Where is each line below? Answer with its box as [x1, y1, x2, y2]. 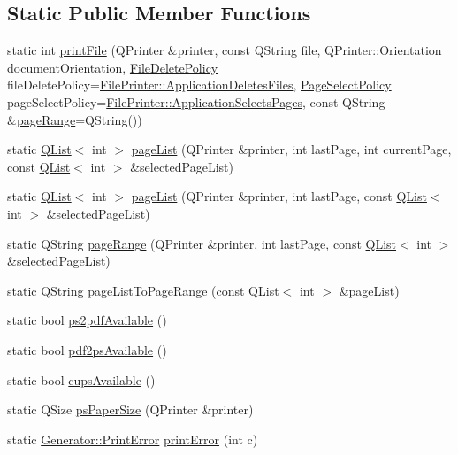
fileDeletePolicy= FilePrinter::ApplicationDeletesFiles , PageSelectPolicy [7, 75, 392, 94]
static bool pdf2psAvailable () [7, 340, 167, 359]
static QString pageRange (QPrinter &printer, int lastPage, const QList [7, 234, 397, 252]
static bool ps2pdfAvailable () [7, 311, 167, 329]
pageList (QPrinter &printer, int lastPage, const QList [131, 187, 427, 205]
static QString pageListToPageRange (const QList [7, 281, 279, 299]
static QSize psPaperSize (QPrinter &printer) [7, 400, 254, 419]
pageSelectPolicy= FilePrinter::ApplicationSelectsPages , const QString [7, 92, 385, 111]
